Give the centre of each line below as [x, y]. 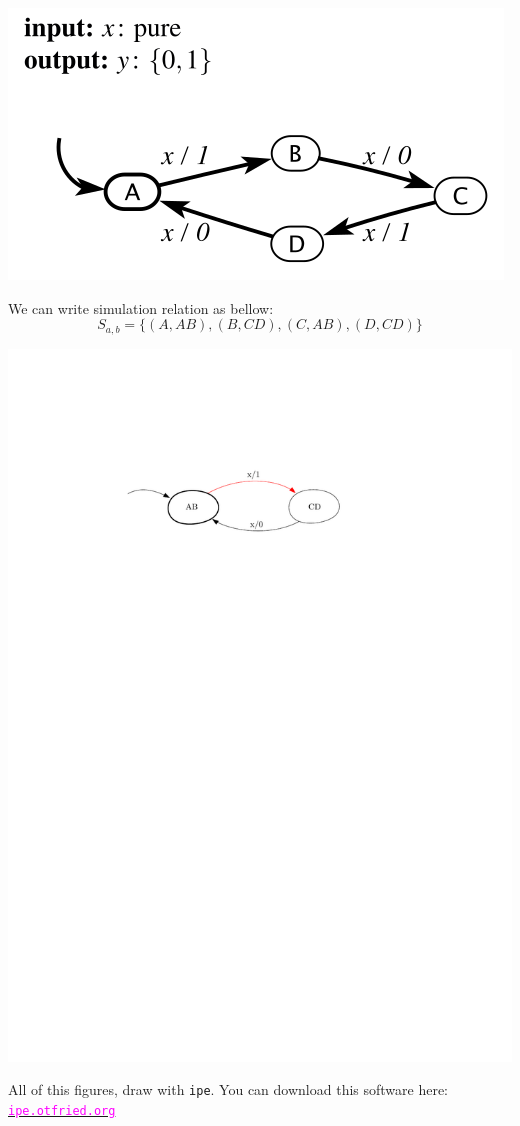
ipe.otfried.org [62, 1111]
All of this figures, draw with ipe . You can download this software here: [228, 1089]
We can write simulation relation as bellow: [141, 307]
